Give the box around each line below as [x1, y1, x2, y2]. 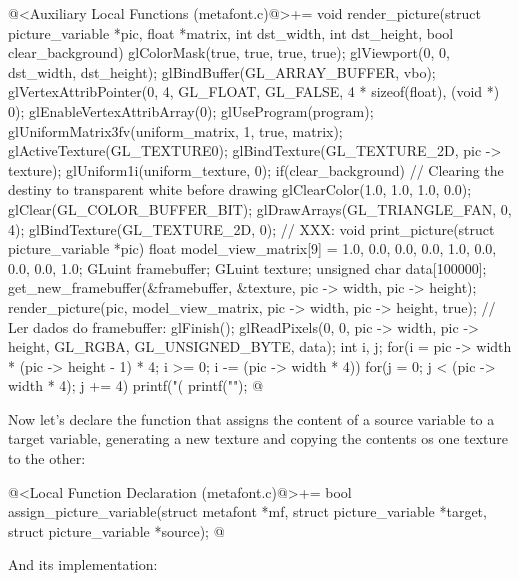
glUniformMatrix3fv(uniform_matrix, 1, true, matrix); [8, 120, 343, 141]
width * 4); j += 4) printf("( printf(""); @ [8, 375, 264, 396]
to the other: [8, 448, 86, 469]
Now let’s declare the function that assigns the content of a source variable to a [8, 408, 495, 429]
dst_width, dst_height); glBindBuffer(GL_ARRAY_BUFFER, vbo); [8, 61, 436, 82]
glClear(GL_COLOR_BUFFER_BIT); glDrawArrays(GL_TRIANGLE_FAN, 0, [8, 198, 512, 219]
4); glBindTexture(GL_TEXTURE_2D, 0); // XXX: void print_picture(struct [8, 218, 495, 239]
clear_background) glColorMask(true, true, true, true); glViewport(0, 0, [8, 42, 450, 63]
